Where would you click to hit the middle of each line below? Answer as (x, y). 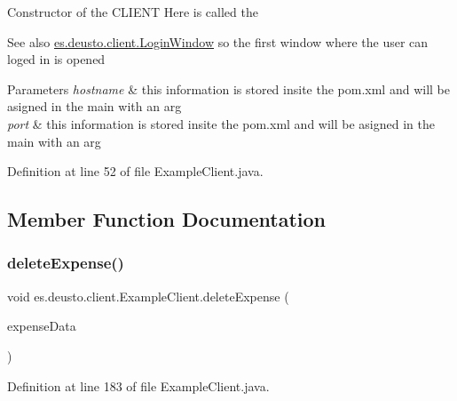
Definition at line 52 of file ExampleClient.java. (135, 171)
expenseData (42, 326)
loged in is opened (56, 59)
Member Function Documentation (167, 219)
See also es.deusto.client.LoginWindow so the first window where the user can (218, 41)
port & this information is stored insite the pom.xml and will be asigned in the (221, 123)
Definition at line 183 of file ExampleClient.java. (138, 385)
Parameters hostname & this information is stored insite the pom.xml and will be (228, 88)
